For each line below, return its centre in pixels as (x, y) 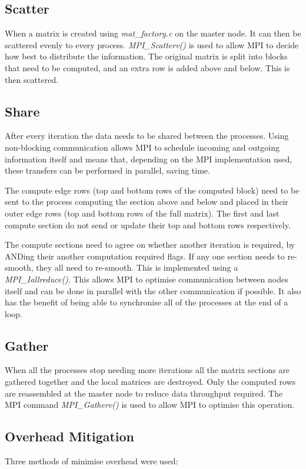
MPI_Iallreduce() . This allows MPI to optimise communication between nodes (147, 279)
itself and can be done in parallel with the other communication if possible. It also (153, 290)
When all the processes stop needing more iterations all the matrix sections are (147, 370)
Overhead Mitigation (70, 436)
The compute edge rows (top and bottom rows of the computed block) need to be (152, 190)
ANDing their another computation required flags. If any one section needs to (145, 256)
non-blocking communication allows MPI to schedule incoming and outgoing (142, 147)
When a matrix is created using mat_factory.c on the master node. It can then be (153, 33)
